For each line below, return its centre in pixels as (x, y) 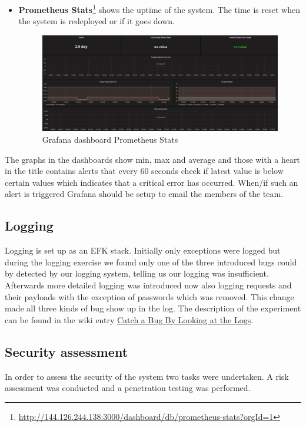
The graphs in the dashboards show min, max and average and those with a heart (152, 159)
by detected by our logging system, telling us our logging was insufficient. (137, 273)
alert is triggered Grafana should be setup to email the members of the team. (144, 194)
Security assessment (66, 351)
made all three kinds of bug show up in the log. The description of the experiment (153, 308)
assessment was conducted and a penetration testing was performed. (128, 388)
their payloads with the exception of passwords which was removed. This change (149, 296)
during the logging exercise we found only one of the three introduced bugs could (151, 262)
